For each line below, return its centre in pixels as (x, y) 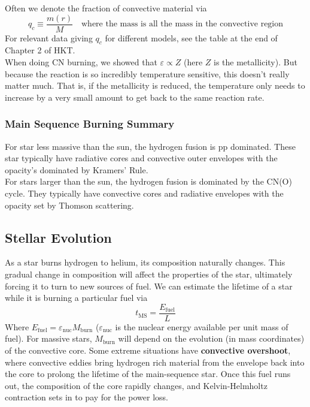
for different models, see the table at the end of (191, 37)
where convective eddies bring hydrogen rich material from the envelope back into (155, 362)
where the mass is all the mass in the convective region (182, 24)
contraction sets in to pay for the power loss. (87, 397)
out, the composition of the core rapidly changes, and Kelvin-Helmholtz (136, 385)
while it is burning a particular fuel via (76, 298)
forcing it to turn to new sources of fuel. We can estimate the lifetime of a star (149, 286)
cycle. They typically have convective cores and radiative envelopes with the (144, 193)
